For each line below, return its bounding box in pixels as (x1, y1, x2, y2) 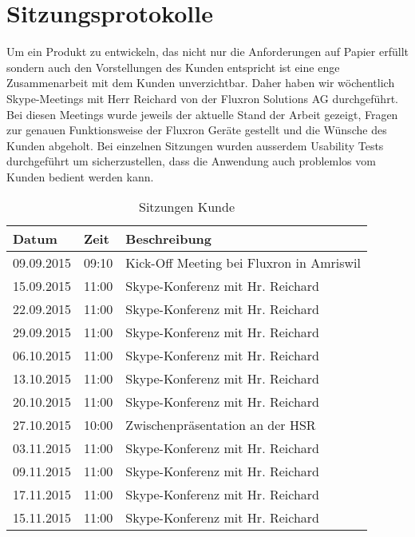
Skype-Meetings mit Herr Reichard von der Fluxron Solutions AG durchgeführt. (6, 89, 398, 106)
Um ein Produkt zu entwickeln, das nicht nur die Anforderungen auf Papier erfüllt (6, 43, 409, 60)
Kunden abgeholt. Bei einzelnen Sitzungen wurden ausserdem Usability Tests (6, 137, 384, 153)
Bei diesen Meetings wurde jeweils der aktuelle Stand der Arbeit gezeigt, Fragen (6, 105, 398, 122)
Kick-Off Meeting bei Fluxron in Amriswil (125, 253, 362, 272)
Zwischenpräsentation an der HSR (125, 416, 316, 435)
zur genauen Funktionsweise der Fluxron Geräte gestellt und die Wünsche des (6, 121, 387, 138)
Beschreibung (125, 229, 212, 249)
